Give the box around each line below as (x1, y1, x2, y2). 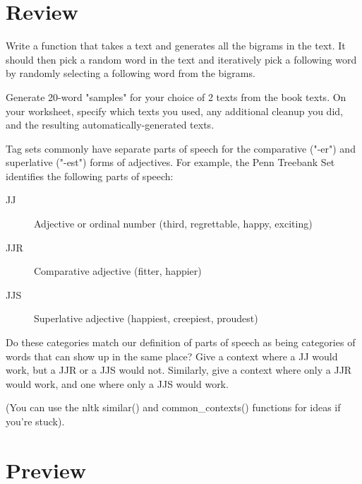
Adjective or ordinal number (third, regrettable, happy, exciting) (34, 216, 313, 231)
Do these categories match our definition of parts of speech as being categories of (6, 335, 356, 350)
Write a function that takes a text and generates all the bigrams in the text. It (6, 38, 346, 53)
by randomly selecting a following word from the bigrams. (6, 66, 255, 81)
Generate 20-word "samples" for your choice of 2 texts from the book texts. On (6, 89, 346, 104)
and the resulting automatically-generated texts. (6, 117, 215, 132)
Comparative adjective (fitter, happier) (34, 264, 202, 278)
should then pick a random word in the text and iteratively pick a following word (6, 52, 357, 66)
